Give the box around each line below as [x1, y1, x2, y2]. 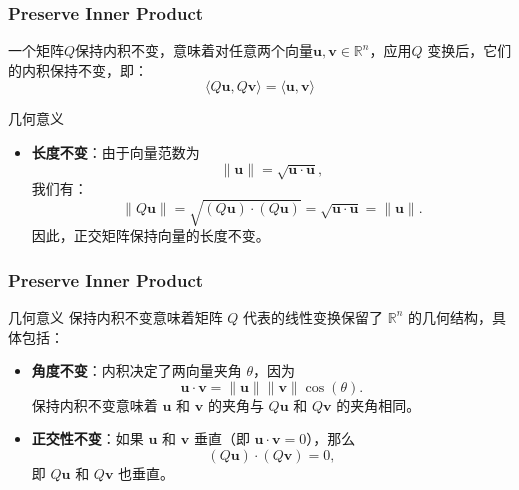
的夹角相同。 [336, 394, 421, 415]
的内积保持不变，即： [8, 59, 148, 80]
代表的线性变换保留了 [243, 306, 384, 327]
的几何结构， [408, 306, 493, 327]
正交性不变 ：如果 [31, 428, 144, 449]
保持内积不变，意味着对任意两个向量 [75, 40, 314, 61]
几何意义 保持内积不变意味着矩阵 [8, 306, 223, 327]
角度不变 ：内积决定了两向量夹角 [31, 360, 242, 381]
